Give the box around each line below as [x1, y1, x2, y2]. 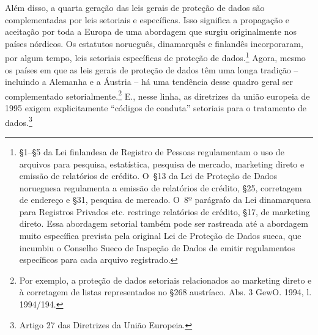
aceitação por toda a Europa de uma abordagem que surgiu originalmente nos [5, 25, 297, 38]
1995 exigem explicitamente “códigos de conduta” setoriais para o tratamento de [5, 101, 307, 114]
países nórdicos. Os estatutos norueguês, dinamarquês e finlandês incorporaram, [5, 37, 303, 50]
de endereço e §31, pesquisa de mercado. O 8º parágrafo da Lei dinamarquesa [19, 193, 311, 206]
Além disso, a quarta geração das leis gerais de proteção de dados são [5, 1, 265, 13]
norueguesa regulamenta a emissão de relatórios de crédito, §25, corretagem [19, 181, 302, 194]
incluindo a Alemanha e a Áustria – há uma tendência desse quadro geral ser [5, 75, 294, 88]
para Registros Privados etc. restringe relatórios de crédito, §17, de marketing [19, 205, 310, 218]
